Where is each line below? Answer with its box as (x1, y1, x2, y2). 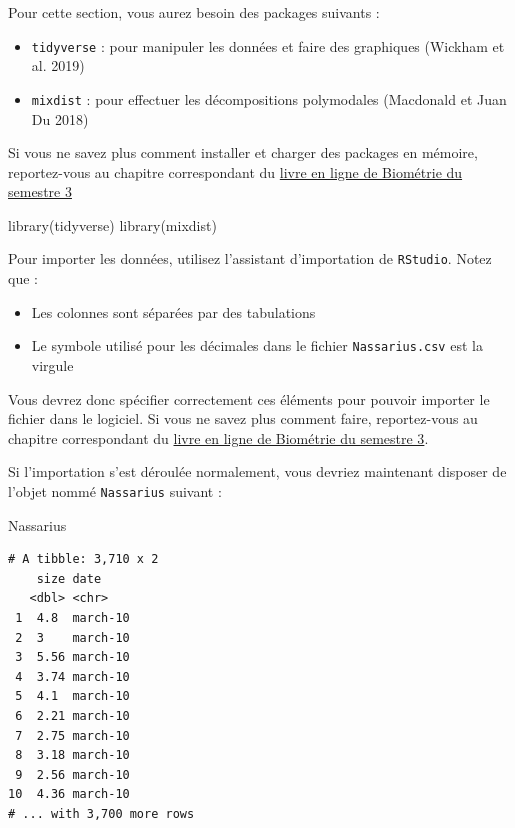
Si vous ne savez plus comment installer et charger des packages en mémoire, (8, 142, 478, 163)
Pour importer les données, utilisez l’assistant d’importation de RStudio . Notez (8, 248, 492, 269)
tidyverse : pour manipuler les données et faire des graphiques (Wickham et (31, 35, 505, 56)
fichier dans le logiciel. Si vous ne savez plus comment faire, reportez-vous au (8, 408, 478, 429)
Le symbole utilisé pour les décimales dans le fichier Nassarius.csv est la (31, 335, 483, 356)
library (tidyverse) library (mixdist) (8, 214, 217, 235)
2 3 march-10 (15, 630, 130, 645)
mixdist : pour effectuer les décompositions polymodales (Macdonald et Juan (31, 88, 507, 109)
